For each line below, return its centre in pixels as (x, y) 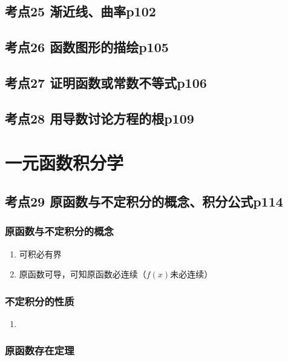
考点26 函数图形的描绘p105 (87, 47)
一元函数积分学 (64, 163)
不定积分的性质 (40, 301)
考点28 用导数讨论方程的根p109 (100, 118)
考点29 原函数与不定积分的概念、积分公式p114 (144, 201)
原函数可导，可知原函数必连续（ (83, 274)
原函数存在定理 (40, 350)
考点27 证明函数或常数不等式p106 (106, 82)
